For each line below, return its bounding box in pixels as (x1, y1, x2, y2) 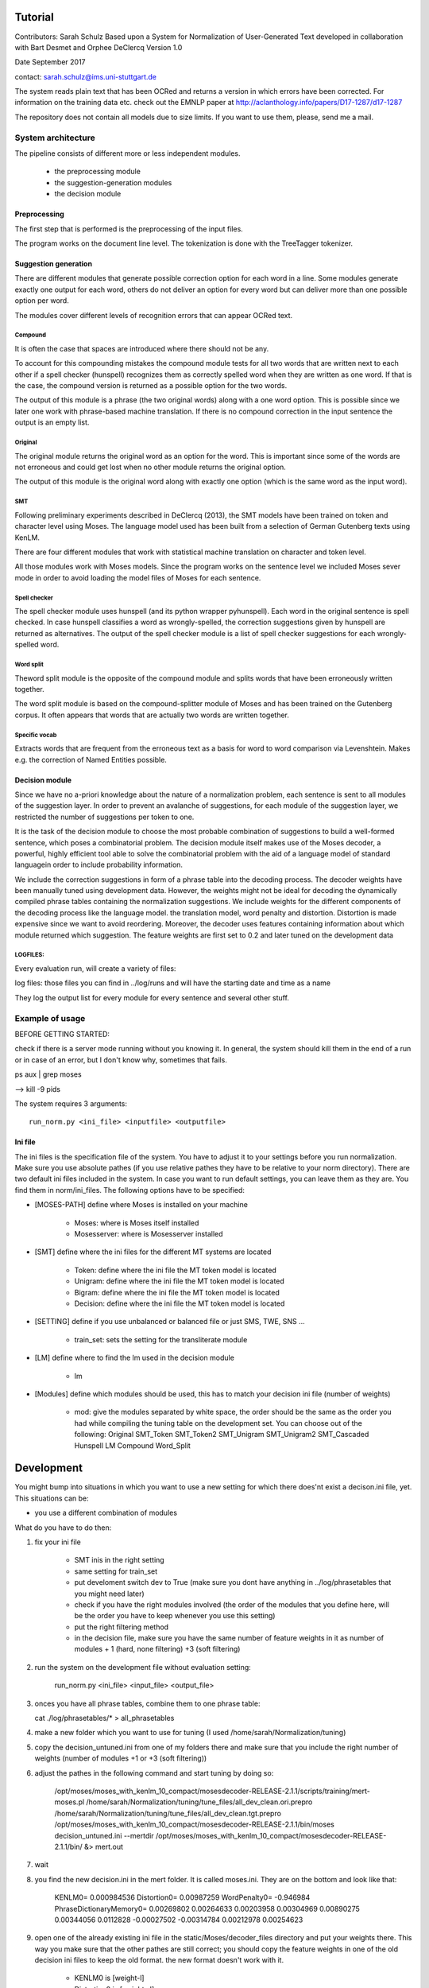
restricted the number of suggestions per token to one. (14, 812, 195, 821)
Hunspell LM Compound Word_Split (74, 1440, 191, 1450)
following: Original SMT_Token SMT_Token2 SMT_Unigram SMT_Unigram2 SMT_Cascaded (74, 1430, 369, 1439)
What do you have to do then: (14, 1523, 112, 1532)
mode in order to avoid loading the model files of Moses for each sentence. (14, 573, 261, 582)
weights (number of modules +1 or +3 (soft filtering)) (34, 1753, 207, 1763)
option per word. (14, 296, 69, 305)
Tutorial (14, 10, 55, 24)
